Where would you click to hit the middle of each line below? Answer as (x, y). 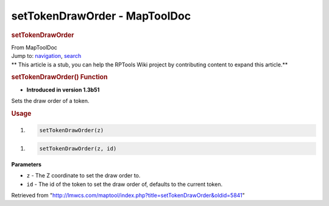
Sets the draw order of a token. (50, 101)
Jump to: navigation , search (46, 56)
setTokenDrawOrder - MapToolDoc (101, 16)
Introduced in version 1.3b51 (63, 90)
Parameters (27, 164)
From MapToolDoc (34, 47)
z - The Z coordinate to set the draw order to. (83, 176)
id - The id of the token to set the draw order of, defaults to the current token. (124, 184)
